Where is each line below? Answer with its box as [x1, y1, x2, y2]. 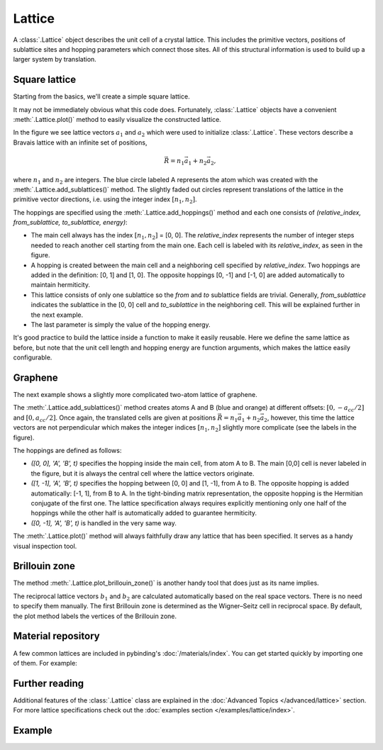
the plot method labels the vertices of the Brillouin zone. [13, 612, 177, 620]
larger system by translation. [13, 55, 97, 64]
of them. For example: [13, 659, 77, 667]
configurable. [13, 353, 52, 362]
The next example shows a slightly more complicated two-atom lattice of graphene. [13, 391, 258, 399]
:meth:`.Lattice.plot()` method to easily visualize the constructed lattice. [13, 116, 221, 124]
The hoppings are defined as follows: [13, 447, 122, 455]
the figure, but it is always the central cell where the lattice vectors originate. [30, 469, 255, 478]
